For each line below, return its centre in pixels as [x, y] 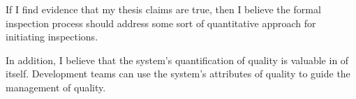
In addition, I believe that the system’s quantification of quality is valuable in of [177, 60]
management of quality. [56, 87]
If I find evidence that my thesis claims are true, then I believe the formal [163, 9]
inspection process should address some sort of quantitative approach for [161, 23]
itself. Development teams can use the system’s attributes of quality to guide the [178, 74]
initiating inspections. [52, 37]
